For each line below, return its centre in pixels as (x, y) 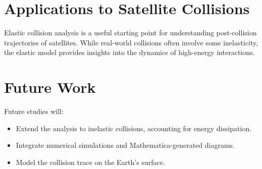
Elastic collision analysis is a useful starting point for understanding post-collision (130, 33)
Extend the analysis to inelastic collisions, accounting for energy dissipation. (134, 128)
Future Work (50, 87)
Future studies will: (34, 111)
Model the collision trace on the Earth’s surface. (90, 162)
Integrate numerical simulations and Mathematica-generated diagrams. (125, 145)
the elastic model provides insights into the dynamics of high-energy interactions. (129, 52)
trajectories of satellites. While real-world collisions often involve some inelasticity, (131, 42)
